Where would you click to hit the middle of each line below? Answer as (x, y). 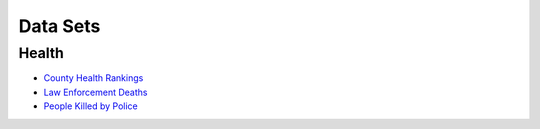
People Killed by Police (91, 106)
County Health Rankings (93, 78)
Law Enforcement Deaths (95, 92)
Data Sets (59, 26)
